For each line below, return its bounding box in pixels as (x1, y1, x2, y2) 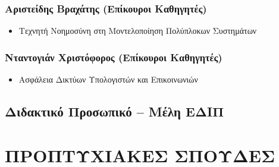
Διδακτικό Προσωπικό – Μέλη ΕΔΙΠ (5, 102, 224, 121)
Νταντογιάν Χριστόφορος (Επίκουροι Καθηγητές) (5, 49, 222, 64)
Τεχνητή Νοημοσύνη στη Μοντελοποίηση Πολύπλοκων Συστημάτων (18, 24, 257, 37)
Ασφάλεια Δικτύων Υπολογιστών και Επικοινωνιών (18, 73, 198, 86)
